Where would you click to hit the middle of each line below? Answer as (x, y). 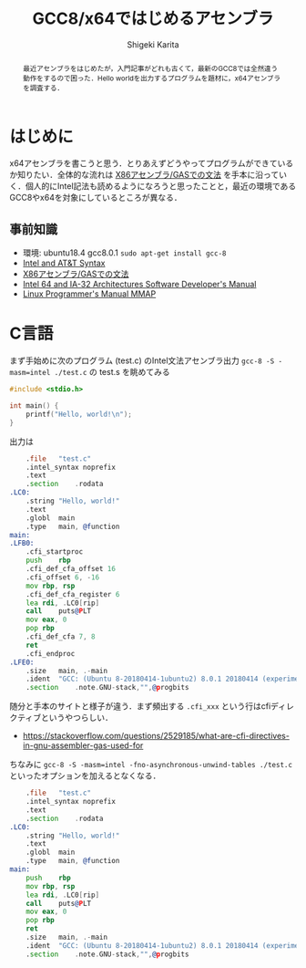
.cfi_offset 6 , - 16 (63, 577)
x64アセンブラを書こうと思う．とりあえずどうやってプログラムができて (143, 163)
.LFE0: (22, 662)
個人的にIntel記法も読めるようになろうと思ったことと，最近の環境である (161, 186)
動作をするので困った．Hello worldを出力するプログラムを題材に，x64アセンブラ (151, 78)
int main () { (34, 406)
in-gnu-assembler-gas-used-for (83, 745)
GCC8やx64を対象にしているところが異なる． (96, 198)
